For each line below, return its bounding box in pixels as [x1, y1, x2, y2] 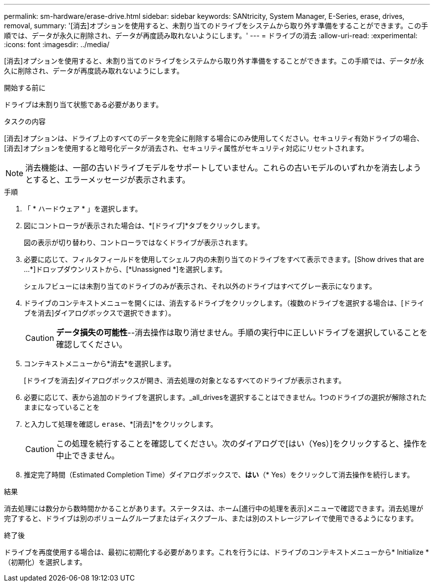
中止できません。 [56, 451, 119, 460]
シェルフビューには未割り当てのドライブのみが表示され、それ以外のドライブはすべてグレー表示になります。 [24, 282, 377, 290]
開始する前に [4, 83, 46, 92]
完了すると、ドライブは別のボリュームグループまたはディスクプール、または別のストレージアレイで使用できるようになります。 [4, 514, 418, 522]
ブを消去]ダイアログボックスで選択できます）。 [24, 309, 175, 317]
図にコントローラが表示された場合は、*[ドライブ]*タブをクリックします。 [24, 221, 264, 230]
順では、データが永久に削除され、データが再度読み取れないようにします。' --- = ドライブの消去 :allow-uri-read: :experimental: [4, 31, 418, 40]
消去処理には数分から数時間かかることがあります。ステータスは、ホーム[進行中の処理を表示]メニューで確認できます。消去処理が [4, 504, 424, 513]
